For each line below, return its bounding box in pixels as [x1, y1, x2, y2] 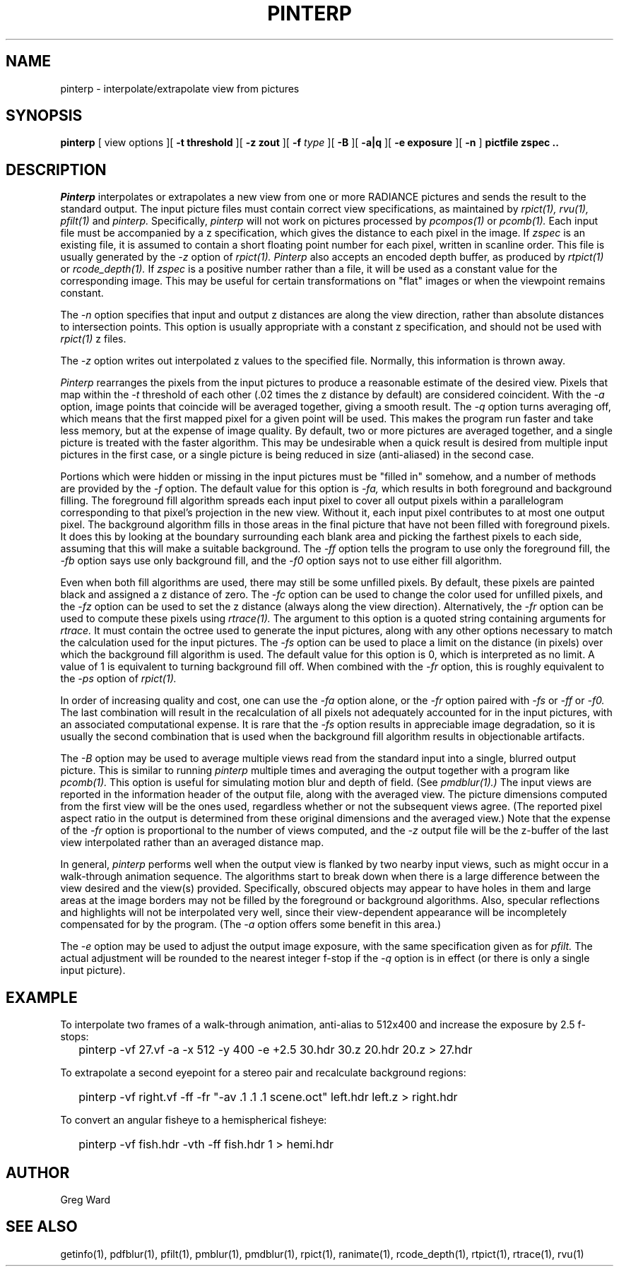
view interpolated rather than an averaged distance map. [60, 836, 324, 849]
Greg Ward [60, 1193, 111, 1206]
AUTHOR [6, 1163, 70, 1182]
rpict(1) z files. [60, 333, 126, 345]
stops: [60, 1030, 89, 1043]
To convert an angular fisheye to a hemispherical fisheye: [60, 1114, 327, 1127]
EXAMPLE [6, 988, 78, 1006]
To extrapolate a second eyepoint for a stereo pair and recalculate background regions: [60, 1066, 466, 1079]
